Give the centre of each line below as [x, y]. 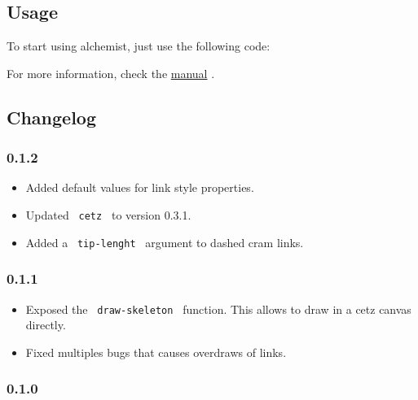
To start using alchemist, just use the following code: [139, 46]
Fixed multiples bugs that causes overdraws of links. [156, 352]
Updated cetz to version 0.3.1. [108, 214]
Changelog [52, 117]
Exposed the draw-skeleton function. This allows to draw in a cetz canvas [218, 309]
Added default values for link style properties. [140, 187]
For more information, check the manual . [111, 73]
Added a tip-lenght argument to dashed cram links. [165, 242]
